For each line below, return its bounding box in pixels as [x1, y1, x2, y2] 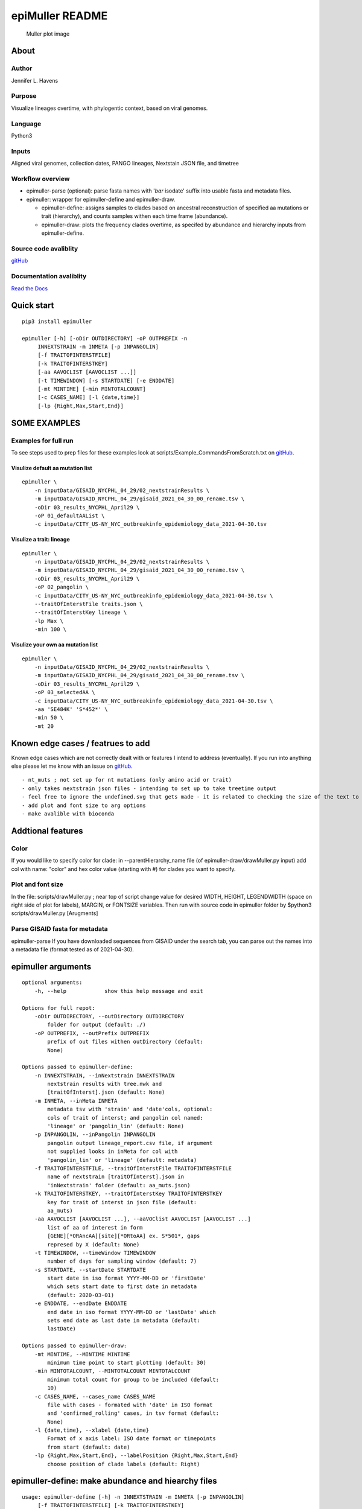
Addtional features [11, 826, 84, 836]
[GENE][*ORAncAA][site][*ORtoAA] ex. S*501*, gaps [47, 1233, 200, 1240]
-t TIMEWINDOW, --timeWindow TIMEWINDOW [34, 1249, 156, 1256]
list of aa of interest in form [47, 1224, 143, 1231]
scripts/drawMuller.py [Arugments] [11, 910, 98, 917]
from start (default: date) [47, 1443, 130, 1450]
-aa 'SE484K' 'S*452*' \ [34, 706, 108, 712]
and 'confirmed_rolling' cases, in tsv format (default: [47, 1410, 220, 1417]
